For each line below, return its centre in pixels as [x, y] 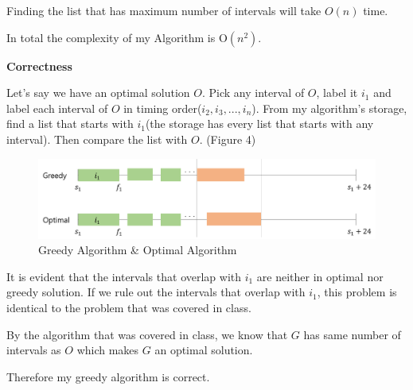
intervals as [34, 350]
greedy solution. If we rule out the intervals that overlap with [156, 292]
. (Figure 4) [228, 139]
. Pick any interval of [253, 93]
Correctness [39, 66]
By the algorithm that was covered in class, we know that [147, 334]
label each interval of [57, 108]
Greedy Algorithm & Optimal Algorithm [138, 250]
